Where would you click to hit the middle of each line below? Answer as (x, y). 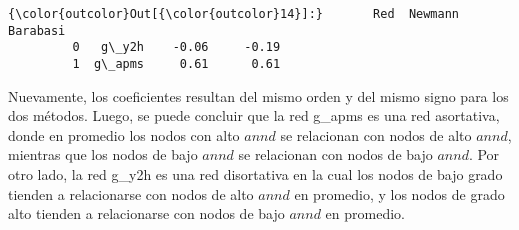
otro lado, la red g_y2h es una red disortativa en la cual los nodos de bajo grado (255, 174)
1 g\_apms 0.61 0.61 (176, 63)
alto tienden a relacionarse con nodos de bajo (146, 213)
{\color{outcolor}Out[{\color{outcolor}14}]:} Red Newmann (234, 14)
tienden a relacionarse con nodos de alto (131, 193)
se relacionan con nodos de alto (376, 134)
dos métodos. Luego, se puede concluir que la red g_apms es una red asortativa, (254, 115)
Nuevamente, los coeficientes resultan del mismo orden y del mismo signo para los (258, 95)
